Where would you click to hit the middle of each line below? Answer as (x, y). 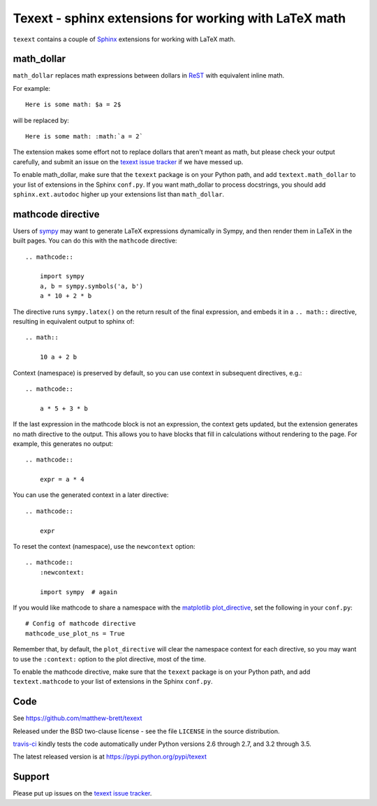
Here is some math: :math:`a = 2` (84, 137)
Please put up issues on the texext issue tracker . (82, 793)
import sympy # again (79, 592)
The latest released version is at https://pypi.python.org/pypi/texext (110, 757)
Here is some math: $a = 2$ (73, 105)
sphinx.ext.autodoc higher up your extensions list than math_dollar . (119, 194)
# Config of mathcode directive (81, 624)
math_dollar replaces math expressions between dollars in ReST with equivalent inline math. (149, 75)
